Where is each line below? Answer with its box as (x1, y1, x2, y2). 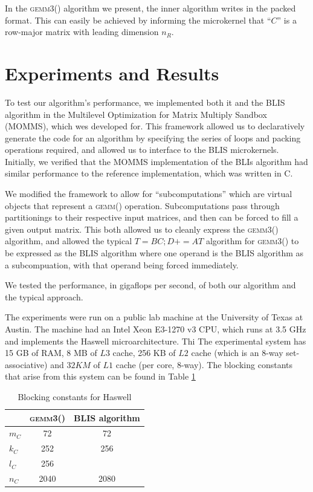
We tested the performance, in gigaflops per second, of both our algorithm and (5, 279, 296, 291)
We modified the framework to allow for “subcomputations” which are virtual (5, 187, 292, 200)
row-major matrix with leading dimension (5, 25, 159, 38)
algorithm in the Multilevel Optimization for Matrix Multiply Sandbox (5, 108, 267, 120)
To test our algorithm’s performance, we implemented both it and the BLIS (5, 95, 285, 108)
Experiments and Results (5, 60, 219, 85)
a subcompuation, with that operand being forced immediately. (5, 258, 239, 271)
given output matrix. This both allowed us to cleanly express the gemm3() (5, 222, 279, 235)
